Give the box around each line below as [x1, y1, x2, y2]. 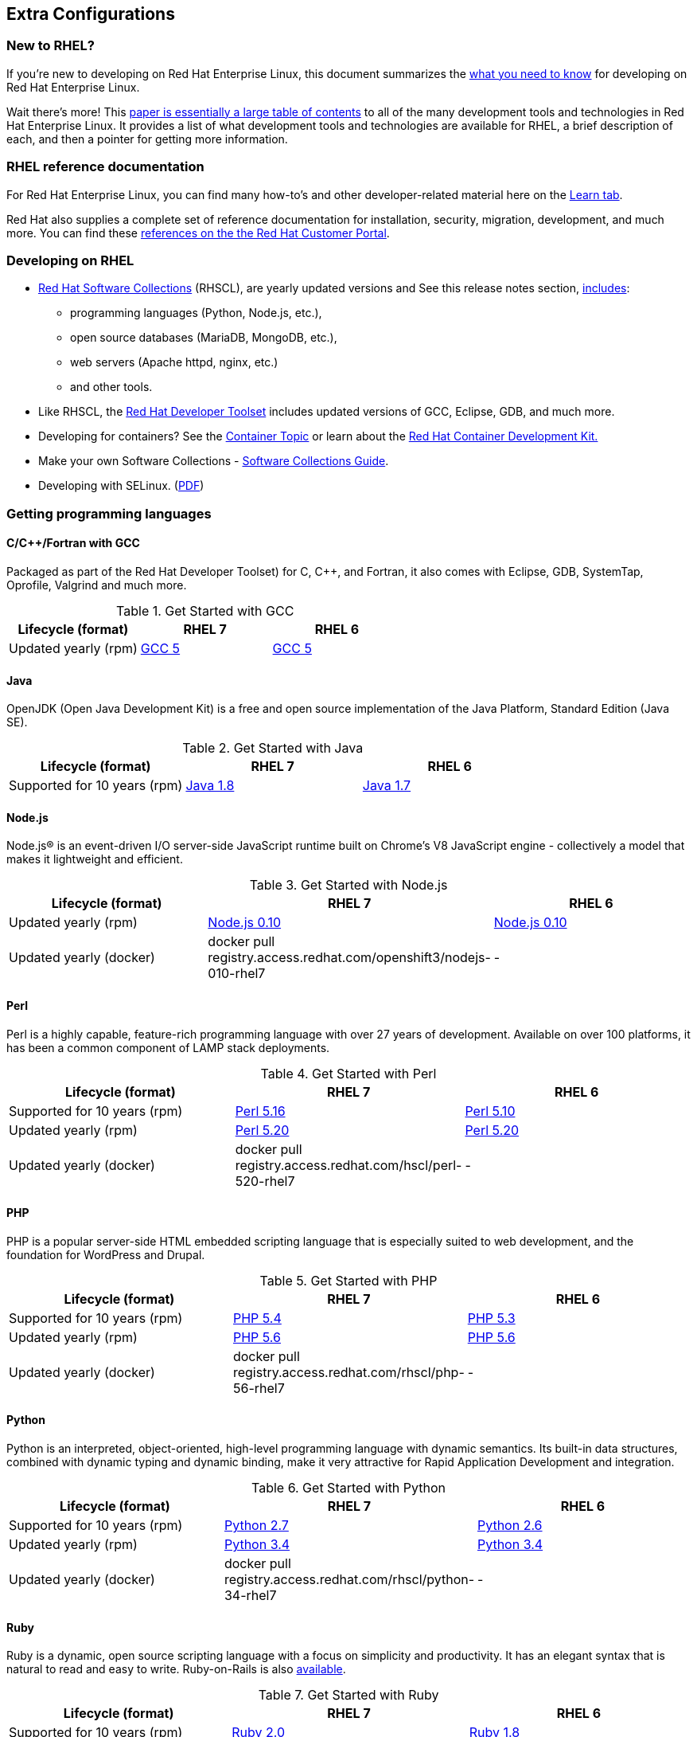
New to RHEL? [6, 37, 95, 54]
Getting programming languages [6, 505, 212, 522]
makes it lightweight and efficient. [6, 852, 183, 867]
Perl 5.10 [465, 1102, 516, 1119]
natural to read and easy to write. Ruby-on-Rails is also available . [6, 1662, 346, 1676]
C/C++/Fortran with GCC [6, 536, 140, 550]
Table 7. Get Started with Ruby [258, 1687, 439, 1704]
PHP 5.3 [467, 1309, 516, 1326]
